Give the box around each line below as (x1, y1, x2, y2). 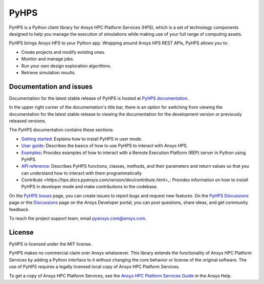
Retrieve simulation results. (21, 69, 76, 75)
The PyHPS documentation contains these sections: (9, 127, 114, 133)
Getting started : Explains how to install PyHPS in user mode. (21, 136, 143, 142)
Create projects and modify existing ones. (21, 49, 106, 55)
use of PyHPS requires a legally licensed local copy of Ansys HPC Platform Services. (9, 264, 180, 270)
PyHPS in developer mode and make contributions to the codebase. (21, 184, 158, 190)
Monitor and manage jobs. (21, 56, 74, 62)
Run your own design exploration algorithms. (21, 63, 112, 68)
